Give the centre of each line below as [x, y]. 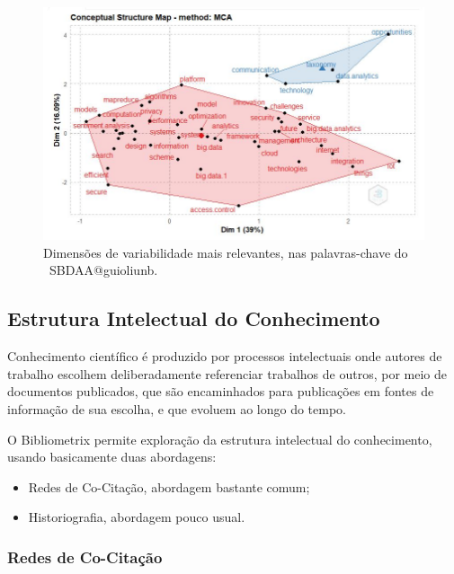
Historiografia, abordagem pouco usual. [137, 517]
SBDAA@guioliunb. [103, 270]
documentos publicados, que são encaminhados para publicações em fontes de [221, 391]
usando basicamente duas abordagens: [112, 457]
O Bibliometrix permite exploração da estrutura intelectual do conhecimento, [220, 439]
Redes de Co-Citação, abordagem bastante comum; [169, 486]
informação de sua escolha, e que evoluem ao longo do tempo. [177, 408]
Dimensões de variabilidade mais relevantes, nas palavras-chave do [226, 252]
